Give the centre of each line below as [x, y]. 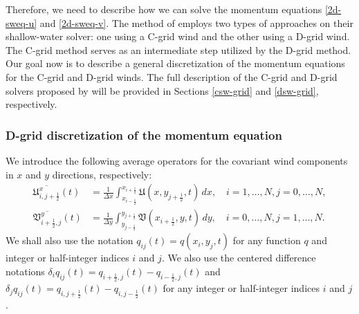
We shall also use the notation [70, 240]
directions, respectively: [102, 174]
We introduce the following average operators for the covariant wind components [177, 160]
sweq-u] [21, 22]
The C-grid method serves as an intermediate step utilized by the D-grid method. [178, 49]
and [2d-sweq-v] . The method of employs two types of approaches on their [196, 22]
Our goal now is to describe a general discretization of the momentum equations [175, 63]
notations [25, 271]
